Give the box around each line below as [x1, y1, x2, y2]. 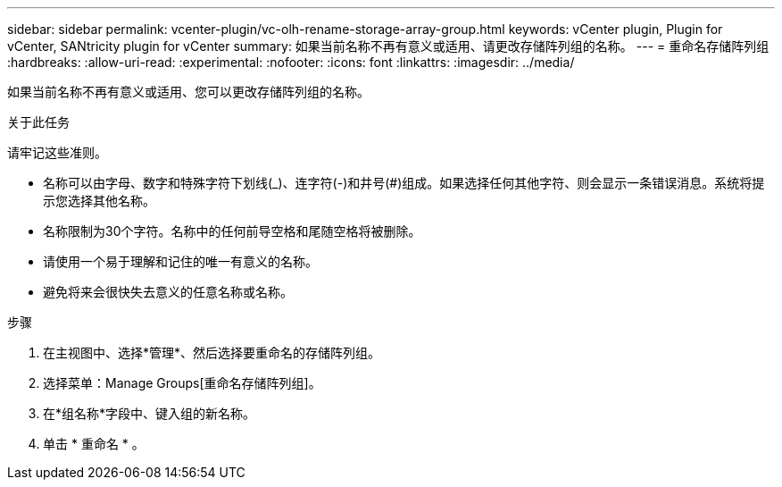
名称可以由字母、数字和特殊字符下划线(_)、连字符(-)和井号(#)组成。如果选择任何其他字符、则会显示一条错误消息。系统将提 [43, 175, 765, 190]
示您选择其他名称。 [43, 193, 155, 208]
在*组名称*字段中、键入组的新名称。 [43, 406, 256, 421]
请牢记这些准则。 [7, 145, 107, 160]
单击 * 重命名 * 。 [43, 436, 145, 451]
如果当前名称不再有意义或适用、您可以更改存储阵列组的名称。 [7, 84, 370, 99]
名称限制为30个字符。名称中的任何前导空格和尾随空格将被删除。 [43, 223, 421, 239]
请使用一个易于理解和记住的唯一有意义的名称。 [43, 254, 318, 269]
